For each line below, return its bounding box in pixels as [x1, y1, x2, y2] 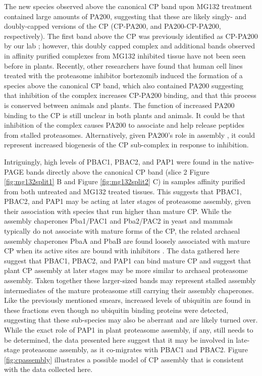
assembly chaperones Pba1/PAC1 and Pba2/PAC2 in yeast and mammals [4, 216, 233, 226]
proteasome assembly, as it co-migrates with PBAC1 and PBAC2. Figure [22, 344, 248, 355]
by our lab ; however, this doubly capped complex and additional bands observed [4, 40, 255, 51]
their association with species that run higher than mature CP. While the [4, 205, 232, 216]
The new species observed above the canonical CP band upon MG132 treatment [4, 1, 252, 11]
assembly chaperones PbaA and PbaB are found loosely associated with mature [4, 235, 250, 246]
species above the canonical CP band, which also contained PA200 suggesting [4, 80, 244, 90]
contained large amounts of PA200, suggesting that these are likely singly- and [4, 11, 247, 21]
